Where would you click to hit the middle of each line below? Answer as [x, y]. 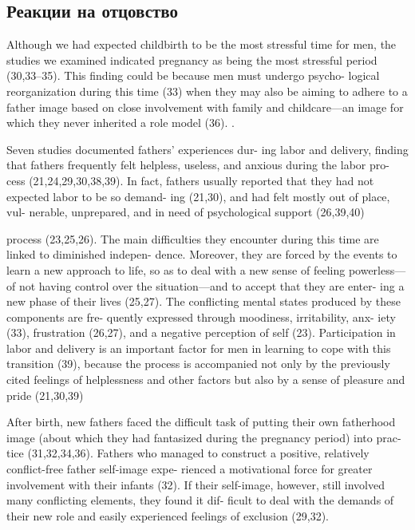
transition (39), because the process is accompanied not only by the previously [198, 364]
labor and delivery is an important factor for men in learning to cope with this [199, 348]
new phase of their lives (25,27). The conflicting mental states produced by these [204, 301]
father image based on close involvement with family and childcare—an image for [205, 107]
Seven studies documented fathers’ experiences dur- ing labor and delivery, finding [207, 149]
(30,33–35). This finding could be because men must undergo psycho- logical [193, 75]
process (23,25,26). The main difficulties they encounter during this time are [193, 238]
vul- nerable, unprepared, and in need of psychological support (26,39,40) [186, 212]
